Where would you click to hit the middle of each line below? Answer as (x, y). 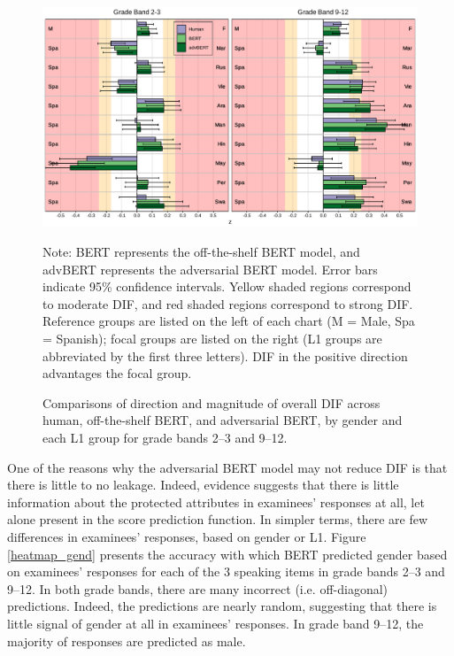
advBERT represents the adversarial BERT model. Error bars (210, 269)
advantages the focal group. (117, 373)
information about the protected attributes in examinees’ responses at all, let (216, 502)
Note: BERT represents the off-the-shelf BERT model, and (201, 252)
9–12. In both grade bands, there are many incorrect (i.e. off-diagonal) (198, 588)
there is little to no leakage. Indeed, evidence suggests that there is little (203, 485)
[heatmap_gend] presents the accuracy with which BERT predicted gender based (227, 554)
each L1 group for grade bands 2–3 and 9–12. (165, 437)
